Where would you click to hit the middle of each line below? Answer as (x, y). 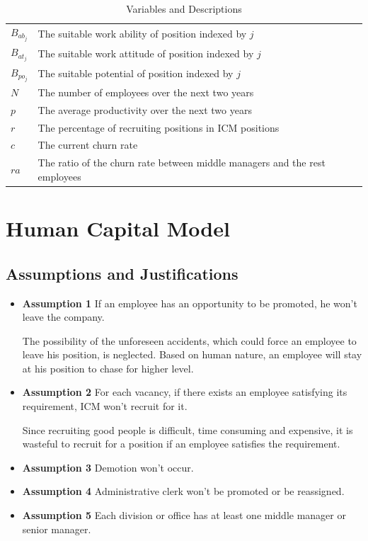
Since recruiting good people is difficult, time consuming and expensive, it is (188, 429)
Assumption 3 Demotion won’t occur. (108, 467)
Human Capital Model (118, 228)
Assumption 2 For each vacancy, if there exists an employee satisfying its (185, 392)
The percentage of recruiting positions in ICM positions (159, 127)
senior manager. (57, 529)
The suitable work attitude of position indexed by (146, 53)
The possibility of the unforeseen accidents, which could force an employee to (189, 340)
